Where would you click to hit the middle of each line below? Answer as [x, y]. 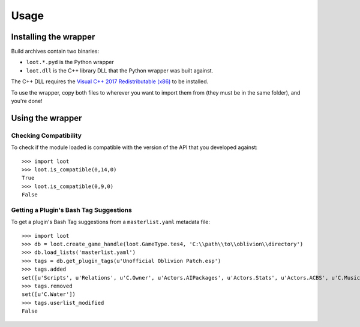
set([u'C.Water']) [49, 294]
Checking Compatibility [46, 135]
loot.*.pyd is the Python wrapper [70, 62]
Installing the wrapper [53, 37]
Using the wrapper [46, 118]
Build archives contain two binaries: [55, 52]
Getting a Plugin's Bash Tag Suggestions [71, 210]
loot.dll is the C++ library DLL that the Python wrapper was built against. [120, 70]
